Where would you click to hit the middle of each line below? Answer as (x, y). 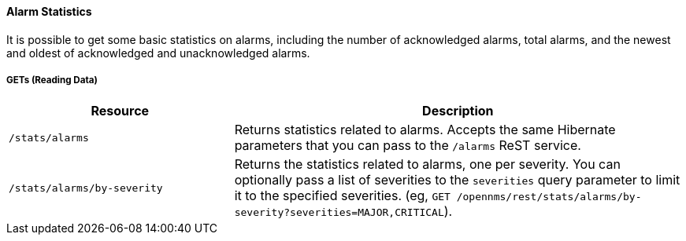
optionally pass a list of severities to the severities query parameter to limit (457, 180)
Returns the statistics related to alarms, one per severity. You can (427, 164)
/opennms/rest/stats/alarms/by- (549, 197)
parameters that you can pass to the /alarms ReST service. (408, 146)
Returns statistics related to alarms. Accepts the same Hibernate (425, 130)
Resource (120, 111)
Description (458, 111)
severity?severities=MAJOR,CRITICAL (339, 213)
